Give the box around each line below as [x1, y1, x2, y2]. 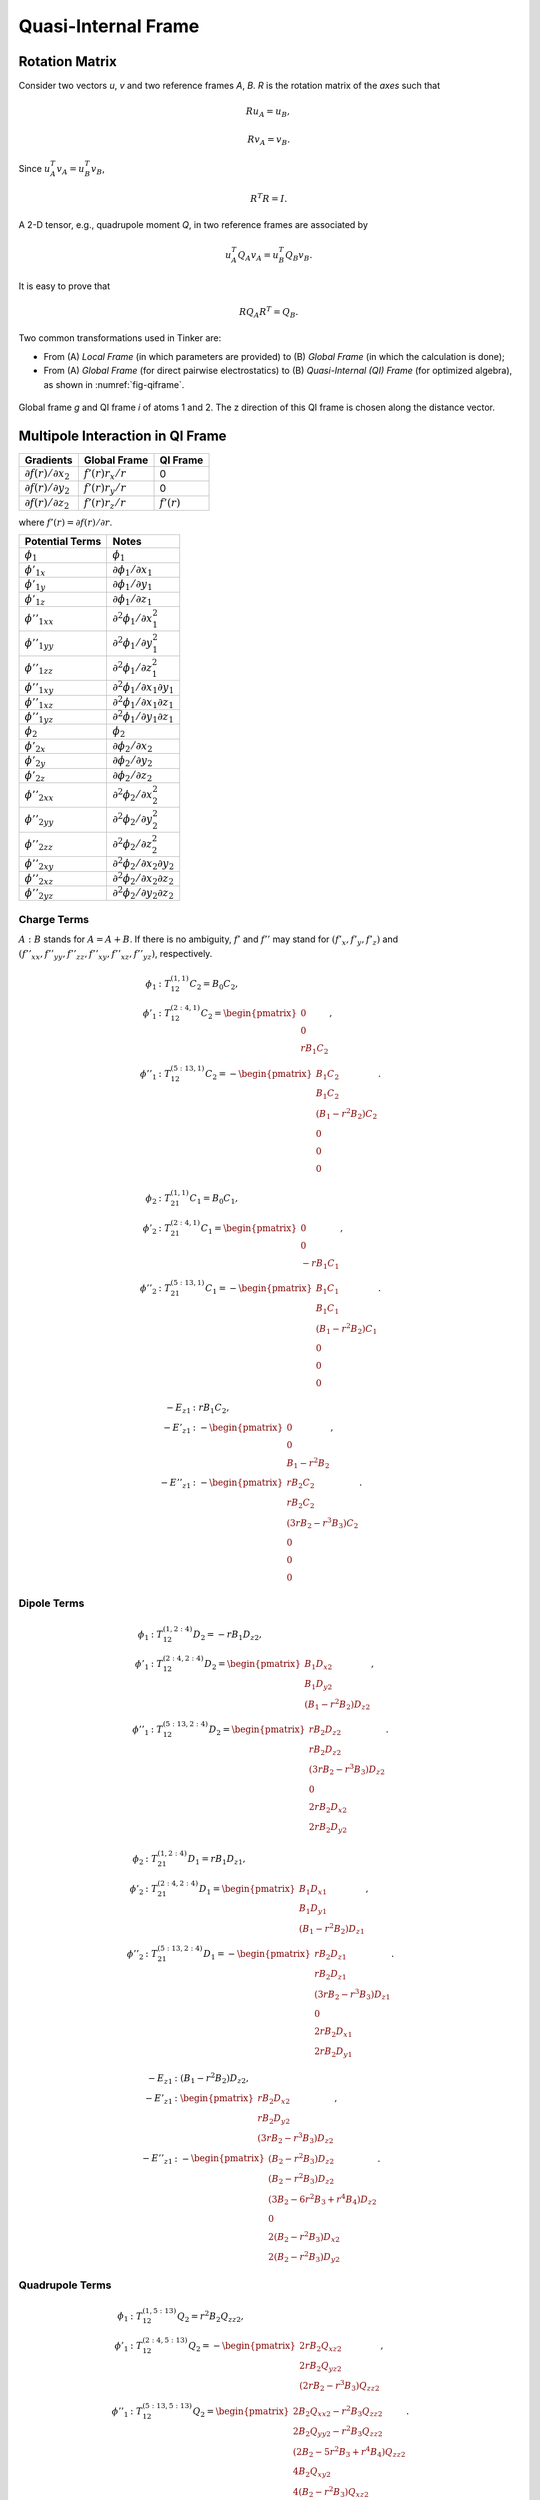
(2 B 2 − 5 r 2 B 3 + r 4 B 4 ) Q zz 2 [292, 2444, 406, 2460]
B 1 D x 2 [304, 1658, 333, 1672]
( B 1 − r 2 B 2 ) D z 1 [298, 1921, 365, 1937]
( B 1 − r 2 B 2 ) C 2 [315, 1106, 378, 1122]
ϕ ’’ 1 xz [24, 695, 54, 710]
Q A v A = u [237, 250, 280, 263]
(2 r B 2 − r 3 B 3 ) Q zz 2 [299, 2378, 380, 2394]
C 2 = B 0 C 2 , [189, 978, 239, 992]
